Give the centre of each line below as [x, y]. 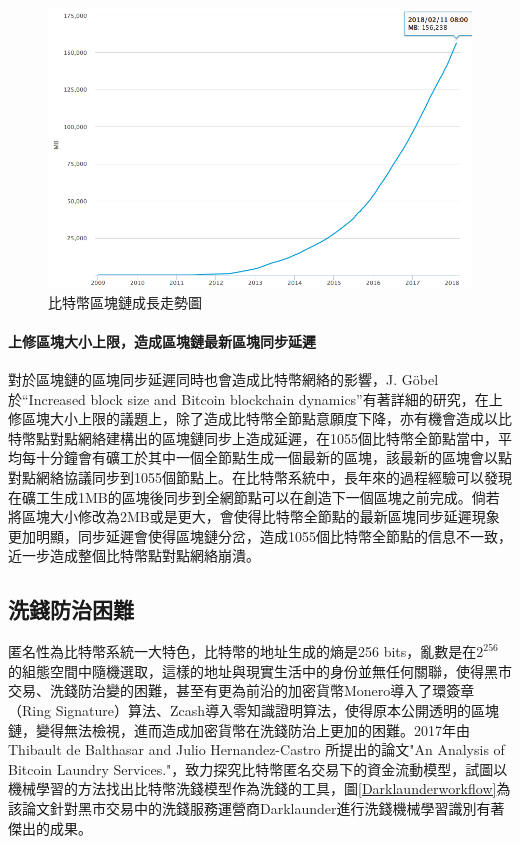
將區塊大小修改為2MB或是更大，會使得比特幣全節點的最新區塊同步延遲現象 [254, 516]
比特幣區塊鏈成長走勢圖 [125, 301]
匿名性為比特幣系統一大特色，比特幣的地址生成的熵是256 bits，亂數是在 [242, 651]
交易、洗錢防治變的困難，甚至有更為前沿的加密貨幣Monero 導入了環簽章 [241, 690]
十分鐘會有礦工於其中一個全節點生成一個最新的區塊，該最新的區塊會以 [266, 457]
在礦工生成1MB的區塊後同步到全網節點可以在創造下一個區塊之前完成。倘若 [254, 496]
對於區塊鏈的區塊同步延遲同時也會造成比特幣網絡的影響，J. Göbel [223, 379]
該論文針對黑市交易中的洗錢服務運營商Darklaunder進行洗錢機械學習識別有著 [256, 807]
